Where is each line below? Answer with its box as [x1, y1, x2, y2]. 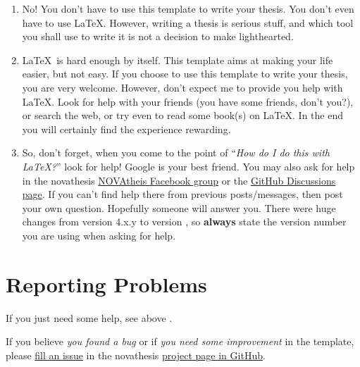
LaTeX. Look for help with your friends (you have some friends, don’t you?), [22, 94, 354, 108]
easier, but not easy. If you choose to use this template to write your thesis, [22, 66, 348, 81]
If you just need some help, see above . [6, 310, 173, 325]
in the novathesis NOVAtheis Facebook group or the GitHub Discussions [22, 173, 336, 187]
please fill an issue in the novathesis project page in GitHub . [6, 347, 266, 362]
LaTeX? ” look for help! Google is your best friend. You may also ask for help [22, 158, 355, 173]
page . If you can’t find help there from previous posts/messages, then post [22, 187, 343, 201]
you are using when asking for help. [22, 228, 176, 242]
